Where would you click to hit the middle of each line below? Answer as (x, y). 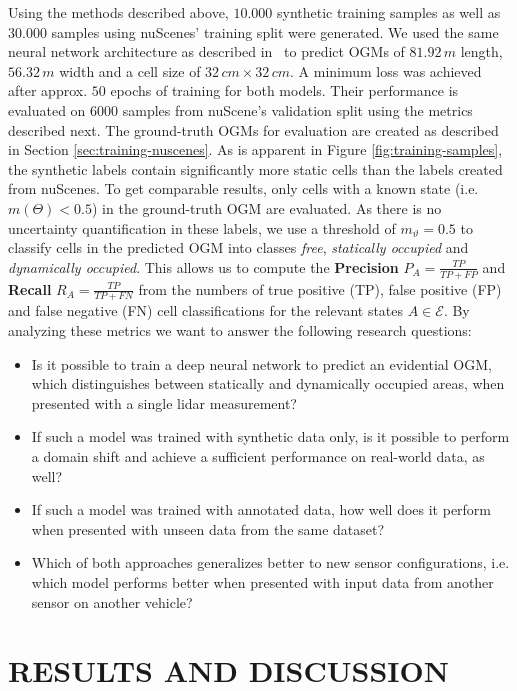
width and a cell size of (130, 70)
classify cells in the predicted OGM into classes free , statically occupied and (238, 247)
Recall (30, 288)
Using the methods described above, (118, 12)
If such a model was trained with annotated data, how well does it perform (261, 509)
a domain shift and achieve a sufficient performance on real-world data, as (258, 455)
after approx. (48, 90)
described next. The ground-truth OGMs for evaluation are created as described (253, 129)
